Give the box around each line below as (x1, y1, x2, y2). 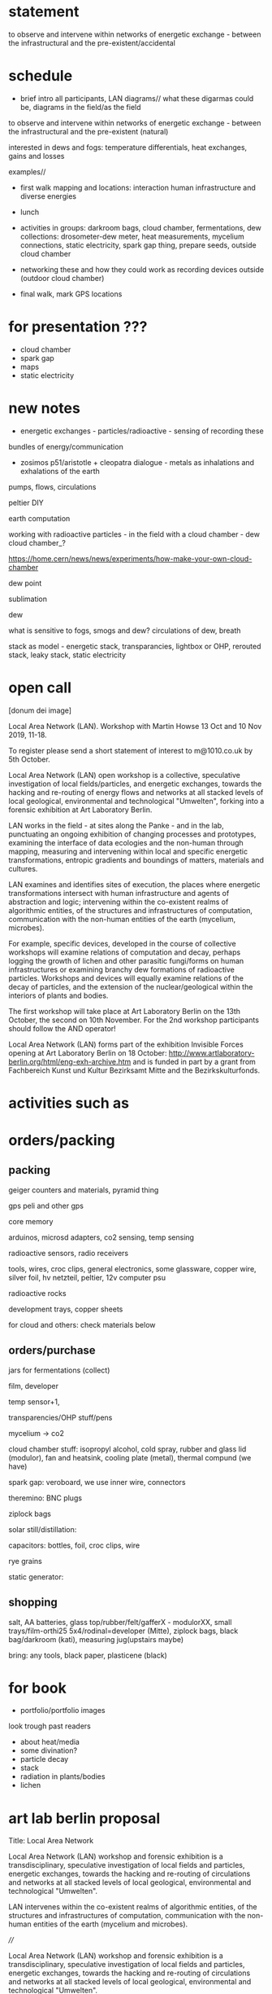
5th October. (8, 754, 50, 764)
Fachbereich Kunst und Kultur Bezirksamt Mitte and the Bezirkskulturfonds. (8, 1065, 261, 1075)
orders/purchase (8, 1343, 96, 1358)
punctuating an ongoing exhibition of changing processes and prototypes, (8, 829, 257, 839)
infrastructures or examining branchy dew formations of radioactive (8, 964, 235, 974)
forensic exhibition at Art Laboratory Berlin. (8, 805, 153, 815)
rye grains (8, 1556, 42, 1566)
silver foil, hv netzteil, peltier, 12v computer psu (8, 1272, 166, 1282)
